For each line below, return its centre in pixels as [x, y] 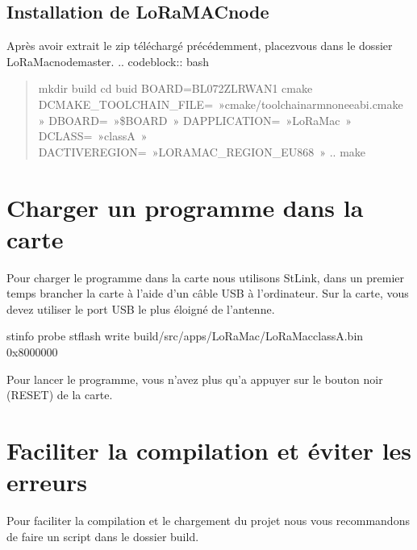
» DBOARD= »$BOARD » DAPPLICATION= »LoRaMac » [195, 120]
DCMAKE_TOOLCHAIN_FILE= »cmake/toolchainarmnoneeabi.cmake [221, 104]
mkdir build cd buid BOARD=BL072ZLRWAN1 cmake [175, 88]
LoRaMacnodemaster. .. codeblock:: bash [108, 61]
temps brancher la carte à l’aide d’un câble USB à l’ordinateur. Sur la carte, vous [208, 293]
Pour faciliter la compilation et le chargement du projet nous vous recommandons [208, 521]
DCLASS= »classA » [93, 136]
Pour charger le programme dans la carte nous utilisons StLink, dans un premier [206, 277]
